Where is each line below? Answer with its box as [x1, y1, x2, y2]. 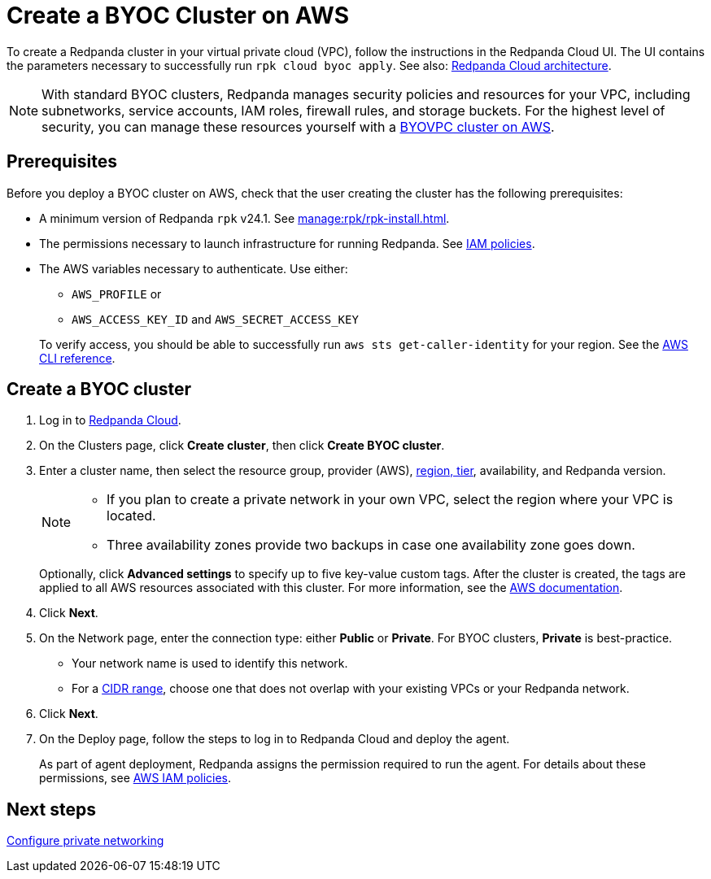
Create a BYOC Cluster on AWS [7, 2, 349, 29]
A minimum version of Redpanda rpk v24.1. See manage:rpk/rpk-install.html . [39, 211, 450, 225]
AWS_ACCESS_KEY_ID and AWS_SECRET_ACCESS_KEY [72, 311, 359, 326]
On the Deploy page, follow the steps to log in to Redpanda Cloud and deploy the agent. [39, 732, 510, 746]
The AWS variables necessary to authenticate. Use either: [39, 261, 348, 276]
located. [107, 507, 156, 524]
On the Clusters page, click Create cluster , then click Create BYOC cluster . [39, 438, 445, 453]
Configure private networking [7, 833, 164, 848]
